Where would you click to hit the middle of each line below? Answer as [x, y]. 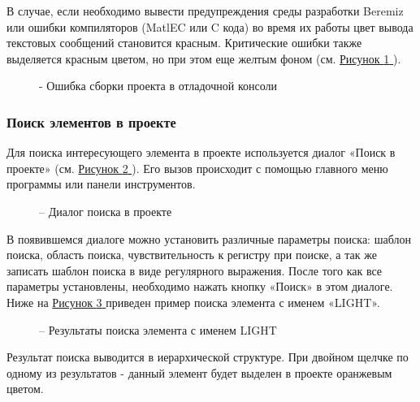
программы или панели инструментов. [101, 184]
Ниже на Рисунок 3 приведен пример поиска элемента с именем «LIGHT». [193, 302]
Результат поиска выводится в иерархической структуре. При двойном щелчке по [208, 357]
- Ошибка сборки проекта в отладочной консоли [158, 86]
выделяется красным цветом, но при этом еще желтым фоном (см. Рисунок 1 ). [204, 58]
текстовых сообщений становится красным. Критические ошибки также [184, 43]
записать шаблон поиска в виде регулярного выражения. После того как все [195, 270]
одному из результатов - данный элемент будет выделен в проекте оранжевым [199, 372]
